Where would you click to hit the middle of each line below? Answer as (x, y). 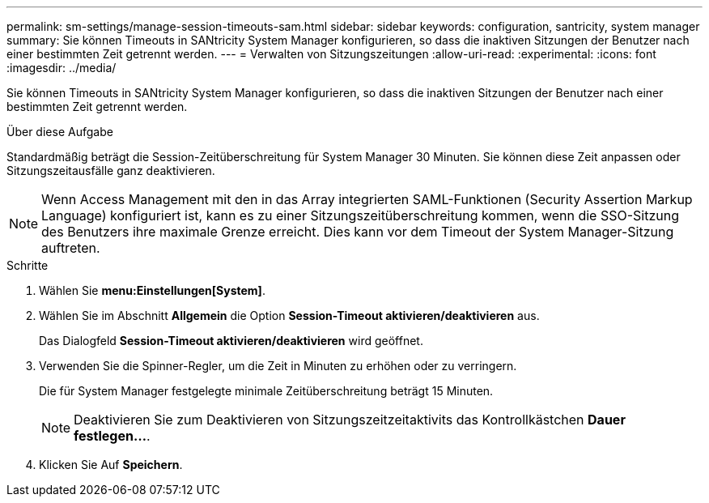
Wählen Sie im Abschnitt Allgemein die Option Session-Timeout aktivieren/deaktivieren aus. (289, 315)
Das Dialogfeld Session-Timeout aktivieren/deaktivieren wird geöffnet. (231, 341)
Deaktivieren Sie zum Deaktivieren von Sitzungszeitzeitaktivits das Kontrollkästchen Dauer (350, 420)
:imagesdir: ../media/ (62, 68)
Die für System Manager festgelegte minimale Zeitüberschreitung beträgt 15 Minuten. (266, 391)
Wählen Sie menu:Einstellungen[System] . (152, 290)
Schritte (28, 265)
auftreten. (71, 248)
